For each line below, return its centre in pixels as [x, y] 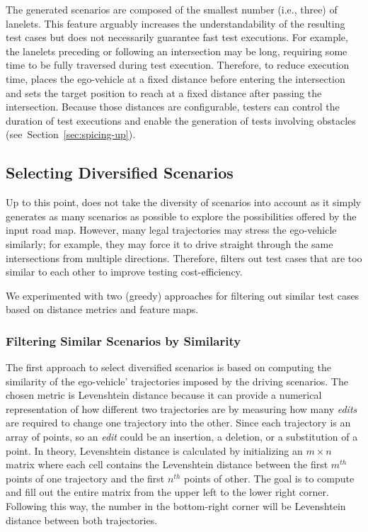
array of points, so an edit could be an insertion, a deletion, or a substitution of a [182, 437]
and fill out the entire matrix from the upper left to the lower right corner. [167, 492]
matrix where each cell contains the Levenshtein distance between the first [167, 464]
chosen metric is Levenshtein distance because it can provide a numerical [164, 395]
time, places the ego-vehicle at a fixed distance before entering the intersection [176, 78]
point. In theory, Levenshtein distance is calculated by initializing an [154, 450]
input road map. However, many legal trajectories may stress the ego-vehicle [171, 230]
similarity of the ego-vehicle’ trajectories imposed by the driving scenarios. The [177, 381]
